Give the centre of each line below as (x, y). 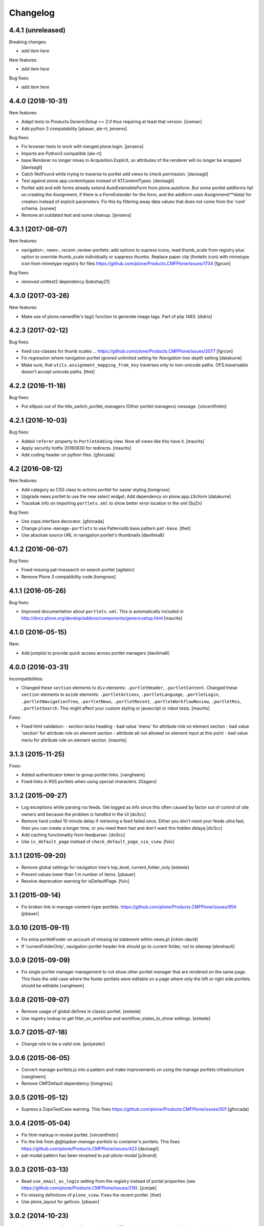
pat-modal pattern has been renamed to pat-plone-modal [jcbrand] (89, 1155)
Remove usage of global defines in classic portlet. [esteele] (81, 1011)
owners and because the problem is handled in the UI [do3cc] (84, 814)
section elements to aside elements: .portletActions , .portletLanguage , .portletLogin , (121, 694)
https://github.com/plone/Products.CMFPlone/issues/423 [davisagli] (90, 1149)
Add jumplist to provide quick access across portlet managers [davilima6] (95, 653)
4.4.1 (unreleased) (37, 30)
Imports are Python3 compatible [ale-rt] (61, 153)
